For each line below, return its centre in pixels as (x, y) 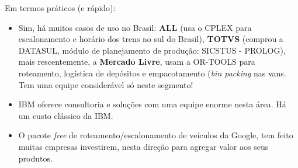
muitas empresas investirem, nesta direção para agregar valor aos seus (143, 146)
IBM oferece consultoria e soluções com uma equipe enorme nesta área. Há (152, 104)
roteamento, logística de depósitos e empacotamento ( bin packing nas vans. (152, 73)
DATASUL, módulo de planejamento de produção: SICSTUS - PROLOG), (152, 50)
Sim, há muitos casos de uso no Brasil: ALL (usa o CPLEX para (135, 27)
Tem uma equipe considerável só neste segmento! (106, 84)
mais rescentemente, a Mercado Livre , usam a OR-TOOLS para (137, 62)
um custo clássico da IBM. (66, 115)
